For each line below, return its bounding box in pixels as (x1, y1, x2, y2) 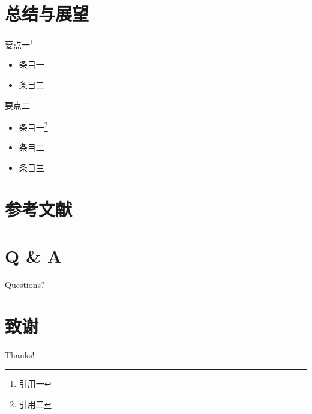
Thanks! (5, 348, 35, 361)
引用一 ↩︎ (19, 377, 52, 390)
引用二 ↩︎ (19, 398, 52, 410)
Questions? (5, 278, 45, 291)
